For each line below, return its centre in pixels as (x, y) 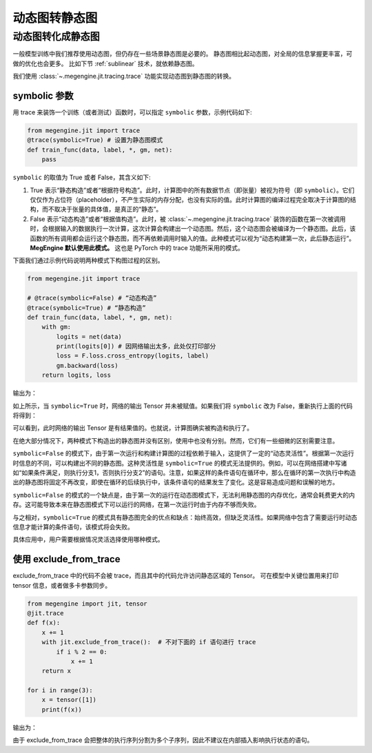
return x (56, 671)
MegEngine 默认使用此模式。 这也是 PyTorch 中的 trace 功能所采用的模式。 (137, 247)
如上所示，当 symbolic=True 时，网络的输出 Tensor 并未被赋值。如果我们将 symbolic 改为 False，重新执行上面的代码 (183, 406)
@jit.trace (45, 613)
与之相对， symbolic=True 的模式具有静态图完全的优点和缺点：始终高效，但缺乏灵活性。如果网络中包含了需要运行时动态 (185, 517)
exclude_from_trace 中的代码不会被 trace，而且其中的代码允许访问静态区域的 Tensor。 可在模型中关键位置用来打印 (176, 576)
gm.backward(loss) (87, 365)
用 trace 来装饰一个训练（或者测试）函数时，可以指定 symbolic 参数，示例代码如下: (133, 112)
